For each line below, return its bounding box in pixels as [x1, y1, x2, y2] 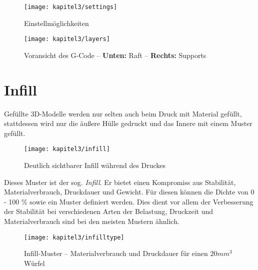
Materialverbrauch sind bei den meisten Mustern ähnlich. [4, 216, 179, 226]
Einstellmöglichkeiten [24, 17, 89, 28]
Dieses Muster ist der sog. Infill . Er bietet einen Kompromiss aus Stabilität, [4, 176, 236, 187]
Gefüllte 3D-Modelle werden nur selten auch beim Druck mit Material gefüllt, [4, 108, 242, 118]
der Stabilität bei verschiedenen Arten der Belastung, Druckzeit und [4, 206, 213, 216]
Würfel [24, 257, 45, 268]
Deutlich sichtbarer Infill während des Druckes [24, 160, 166, 170]
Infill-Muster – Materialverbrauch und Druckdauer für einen [24, 248, 208, 258]
